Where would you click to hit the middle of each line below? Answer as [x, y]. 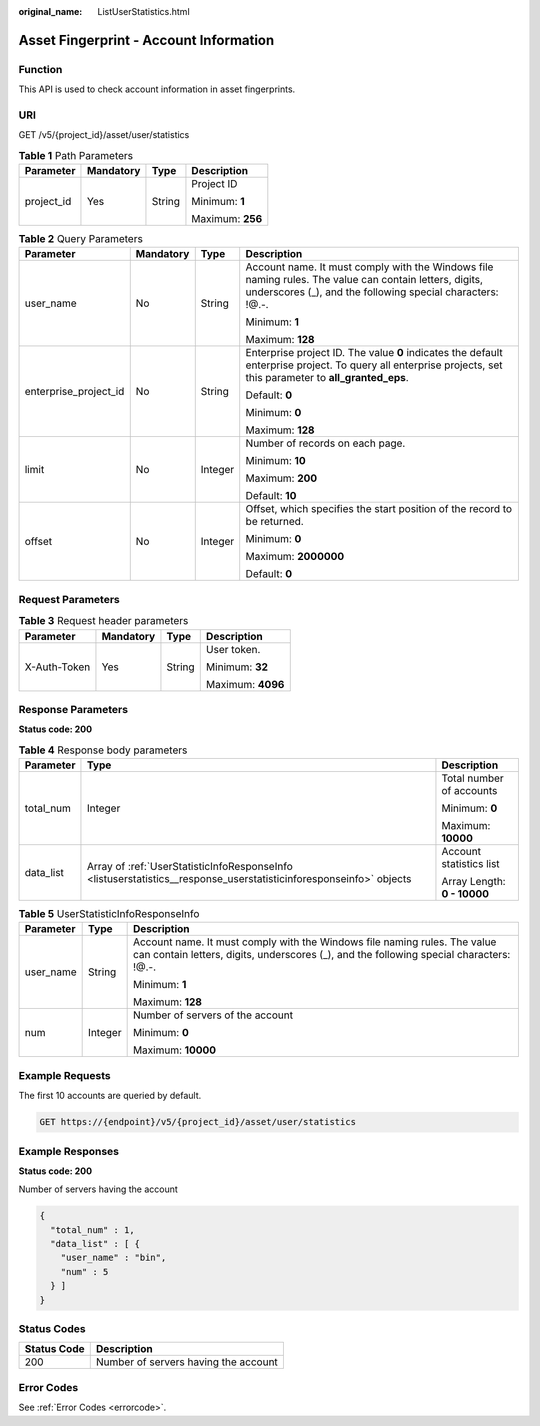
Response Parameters [73, 709]
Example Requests [64, 1075]
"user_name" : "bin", [113, 1258]
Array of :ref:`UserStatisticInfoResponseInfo [190, 867]
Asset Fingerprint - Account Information [146, 40]
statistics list [470, 864]
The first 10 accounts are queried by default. [110, 1096]
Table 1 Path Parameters [76, 155]
